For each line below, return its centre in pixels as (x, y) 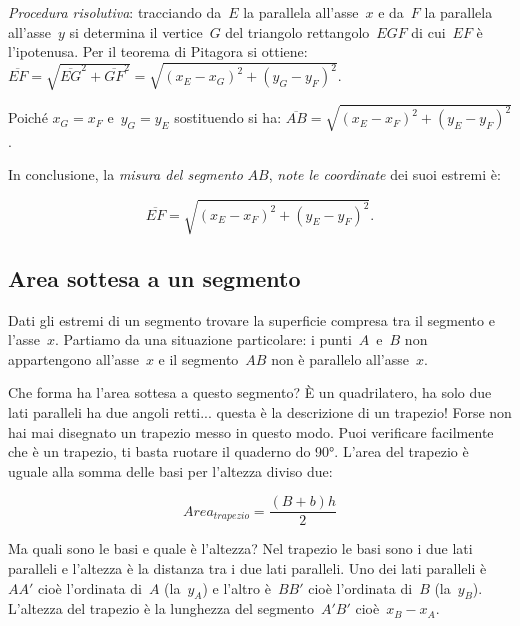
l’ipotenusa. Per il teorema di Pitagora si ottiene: (158, 51)
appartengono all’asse (73, 358)
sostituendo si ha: (228, 117)
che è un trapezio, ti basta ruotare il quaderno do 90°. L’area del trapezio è (238, 451)
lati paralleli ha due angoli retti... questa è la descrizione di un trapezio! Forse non (260, 411)
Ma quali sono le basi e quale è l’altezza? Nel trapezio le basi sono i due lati (240, 548)
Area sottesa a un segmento (154, 277)
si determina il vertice (136, 31)
